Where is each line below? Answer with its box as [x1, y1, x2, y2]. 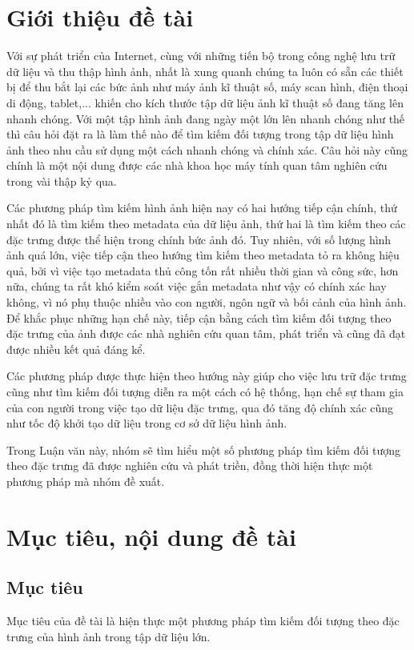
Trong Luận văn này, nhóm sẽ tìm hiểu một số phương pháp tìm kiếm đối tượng [6, 441, 400, 458]
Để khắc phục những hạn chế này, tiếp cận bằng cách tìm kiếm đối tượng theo [6, 309, 392, 326]
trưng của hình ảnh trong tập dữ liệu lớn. [6, 628, 211, 644]
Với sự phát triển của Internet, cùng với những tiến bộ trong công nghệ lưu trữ [6, 47, 396, 64]
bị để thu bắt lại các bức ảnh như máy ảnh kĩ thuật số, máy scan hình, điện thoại [6, 78, 408, 95]
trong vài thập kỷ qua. [6, 172, 117, 189]
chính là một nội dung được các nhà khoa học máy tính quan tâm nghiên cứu [6, 157, 388, 174]
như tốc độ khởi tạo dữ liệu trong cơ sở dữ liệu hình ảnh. [6, 415, 287, 431]
